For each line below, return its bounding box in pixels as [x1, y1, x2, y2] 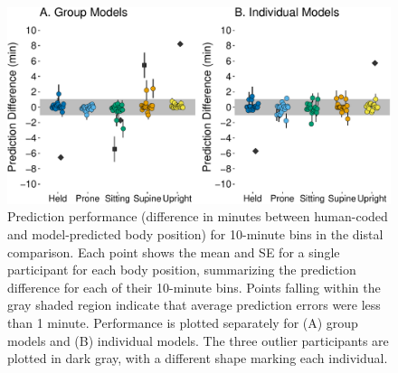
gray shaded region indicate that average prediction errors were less [7, 295, 381, 314]
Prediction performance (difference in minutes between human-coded [7, 207, 388, 226]
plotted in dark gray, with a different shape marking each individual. [7, 349, 388, 368]
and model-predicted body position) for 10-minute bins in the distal [7, 224, 384, 243]
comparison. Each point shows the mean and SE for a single [7, 242, 340, 261]
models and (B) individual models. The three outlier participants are [7, 331, 389, 350]
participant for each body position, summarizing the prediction [7, 260, 356, 279]
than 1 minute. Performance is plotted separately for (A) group [7, 312, 358, 331]
